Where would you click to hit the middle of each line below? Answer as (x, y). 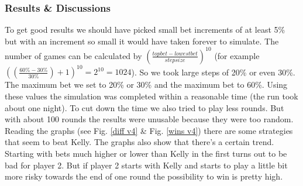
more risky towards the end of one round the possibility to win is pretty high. (144, 176)
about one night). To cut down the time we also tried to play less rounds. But (144, 107)
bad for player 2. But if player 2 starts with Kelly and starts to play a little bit (146, 165)
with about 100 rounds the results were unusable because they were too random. (149, 119)
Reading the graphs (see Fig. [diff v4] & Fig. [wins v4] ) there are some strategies (149, 130)
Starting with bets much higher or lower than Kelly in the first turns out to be (146, 153)
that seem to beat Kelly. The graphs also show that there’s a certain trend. (140, 142)
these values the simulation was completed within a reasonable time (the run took (151, 96)
